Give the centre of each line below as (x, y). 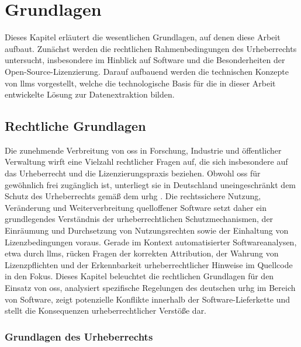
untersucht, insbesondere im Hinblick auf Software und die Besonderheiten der (145, 60)
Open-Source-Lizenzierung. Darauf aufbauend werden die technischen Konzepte (147, 71)
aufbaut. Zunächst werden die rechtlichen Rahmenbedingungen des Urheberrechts (151, 48)
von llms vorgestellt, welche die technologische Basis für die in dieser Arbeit (140, 83)
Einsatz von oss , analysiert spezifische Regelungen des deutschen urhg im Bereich (150, 288)
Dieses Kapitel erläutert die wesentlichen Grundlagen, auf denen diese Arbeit (143, 37)
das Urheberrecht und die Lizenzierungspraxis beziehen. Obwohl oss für (133, 173)
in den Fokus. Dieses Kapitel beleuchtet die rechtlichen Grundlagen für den (139, 276)
